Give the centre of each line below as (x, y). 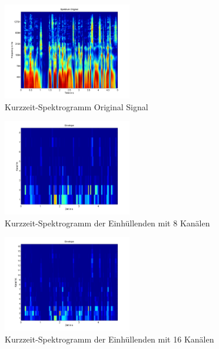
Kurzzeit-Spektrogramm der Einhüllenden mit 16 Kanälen (109, 339)
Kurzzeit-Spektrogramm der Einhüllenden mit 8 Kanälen (107, 223)
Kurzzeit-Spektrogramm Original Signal (77, 106)
